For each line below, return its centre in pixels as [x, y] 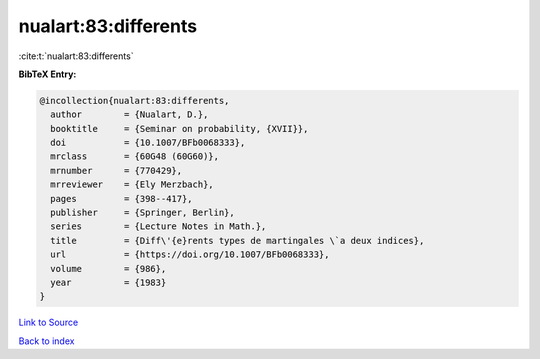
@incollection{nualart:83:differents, [134, 100]
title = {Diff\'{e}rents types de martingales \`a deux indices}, [237, 240]
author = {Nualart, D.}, [129, 114]
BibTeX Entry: [47, 74]
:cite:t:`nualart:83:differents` [76, 56]
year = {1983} [108, 282]
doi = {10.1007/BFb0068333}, [148, 143]
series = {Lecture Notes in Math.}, [158, 226]
